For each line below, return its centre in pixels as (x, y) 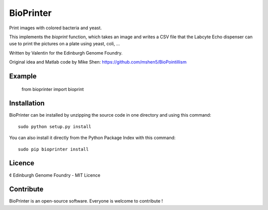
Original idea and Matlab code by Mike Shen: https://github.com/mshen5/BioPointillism (98, 62)
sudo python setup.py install (55, 126)
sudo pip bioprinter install (53, 149)
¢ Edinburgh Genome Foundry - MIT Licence (55, 175)
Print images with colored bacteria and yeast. (55, 28)
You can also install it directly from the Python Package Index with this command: (92, 138)
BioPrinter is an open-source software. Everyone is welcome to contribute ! (86, 201)
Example (23, 76)
